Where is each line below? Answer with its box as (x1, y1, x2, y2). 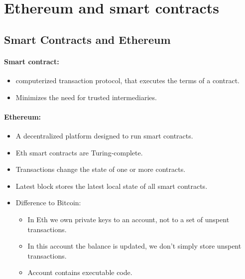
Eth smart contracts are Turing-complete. (15, 147, 143, 157)
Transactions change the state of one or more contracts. (15, 164, 186, 174)
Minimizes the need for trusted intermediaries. (15, 92, 157, 102)
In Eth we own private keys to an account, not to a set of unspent (27, 214, 230, 224)
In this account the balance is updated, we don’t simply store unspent (27, 241, 242, 251)
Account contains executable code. (27, 267, 132, 278)
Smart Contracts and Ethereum (4, 31, 171, 47)
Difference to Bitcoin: (15, 197, 81, 208)
